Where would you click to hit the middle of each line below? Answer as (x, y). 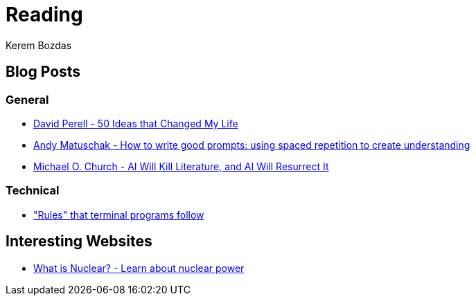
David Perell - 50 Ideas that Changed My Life (136, 123)
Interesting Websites (79, 241)
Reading (44, 15)
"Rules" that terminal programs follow (119, 215)
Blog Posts (43, 72)
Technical (33, 191)
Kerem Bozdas (39, 45)
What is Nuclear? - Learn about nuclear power (139, 268)
